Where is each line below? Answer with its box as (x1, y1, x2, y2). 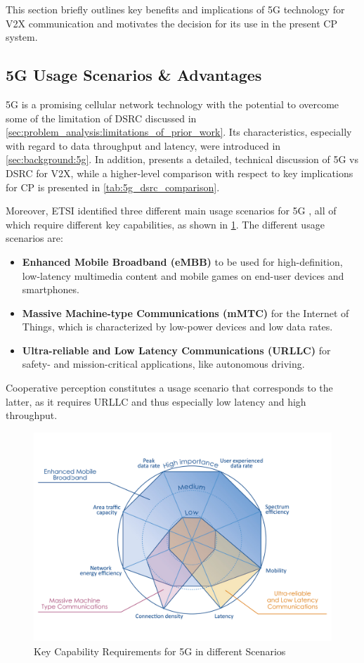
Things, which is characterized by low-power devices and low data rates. (22, 319, 333, 334)
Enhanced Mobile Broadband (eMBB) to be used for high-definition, (22, 254, 343, 269)
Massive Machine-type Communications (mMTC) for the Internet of (22, 305, 349, 320)
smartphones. (22, 282, 79, 297)
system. (6, 30, 38, 44)
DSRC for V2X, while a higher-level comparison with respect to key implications (6, 165, 353, 180)
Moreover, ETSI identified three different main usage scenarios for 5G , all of (6, 203, 337, 218)
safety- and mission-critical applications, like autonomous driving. (22, 356, 305, 371)
